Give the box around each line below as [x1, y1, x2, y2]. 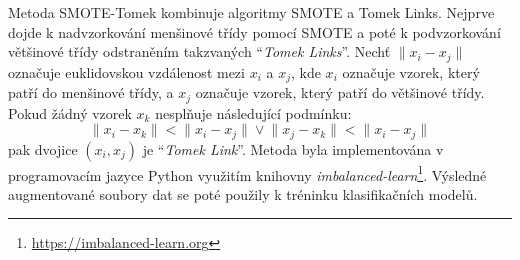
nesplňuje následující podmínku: [155, 102, 352, 123]
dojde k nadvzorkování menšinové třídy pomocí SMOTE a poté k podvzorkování [8, 21, 501, 42]
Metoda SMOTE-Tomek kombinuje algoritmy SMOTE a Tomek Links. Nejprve [8, 2, 495, 22]
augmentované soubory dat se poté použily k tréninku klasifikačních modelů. [8, 183, 478, 204]
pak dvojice [8, 138, 78, 159]
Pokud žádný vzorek [8, 102, 132, 123]
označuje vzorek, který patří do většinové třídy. [195, 82, 485, 103]
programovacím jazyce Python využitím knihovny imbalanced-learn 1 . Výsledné [8, 161, 487, 185]
